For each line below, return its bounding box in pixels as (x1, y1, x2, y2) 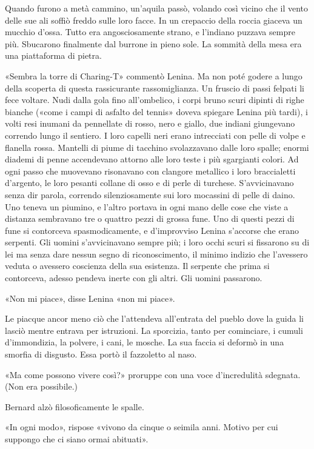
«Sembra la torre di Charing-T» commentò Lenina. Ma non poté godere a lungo (5, 69, 302, 82)
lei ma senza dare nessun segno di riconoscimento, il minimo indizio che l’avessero (5, 247, 308, 260)
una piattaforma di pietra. (5, 49, 102, 62)
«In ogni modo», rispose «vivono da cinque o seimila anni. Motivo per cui (5, 421, 278, 433)
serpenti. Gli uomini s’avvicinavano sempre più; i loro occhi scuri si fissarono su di (5, 236, 310, 248)
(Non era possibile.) (5, 380, 78, 393)
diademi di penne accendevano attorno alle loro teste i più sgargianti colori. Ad (5, 153, 299, 165)
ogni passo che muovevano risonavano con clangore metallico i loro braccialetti (5, 164, 296, 177)
